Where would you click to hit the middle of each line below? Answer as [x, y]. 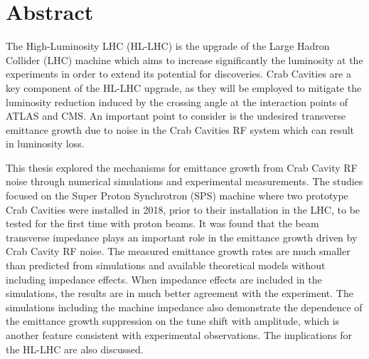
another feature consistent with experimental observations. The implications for [179, 335]
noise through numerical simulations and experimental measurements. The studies [184, 181]
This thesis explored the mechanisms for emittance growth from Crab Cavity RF [182, 167]
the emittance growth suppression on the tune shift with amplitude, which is [173, 321]
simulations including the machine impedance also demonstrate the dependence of [184, 307]
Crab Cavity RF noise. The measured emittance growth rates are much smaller [178, 251]
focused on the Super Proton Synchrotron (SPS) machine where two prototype [177, 196]
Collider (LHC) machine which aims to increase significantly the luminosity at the [184, 59]
